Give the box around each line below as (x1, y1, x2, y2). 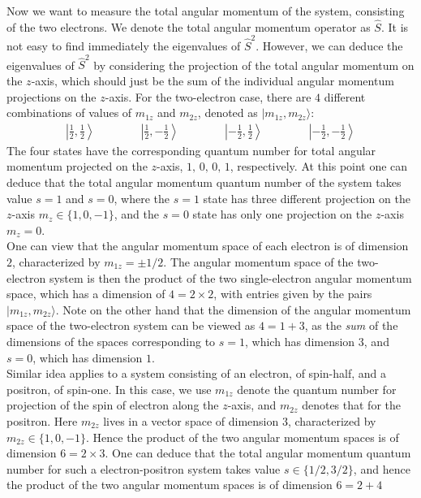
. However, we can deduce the (256, 37, 403, 54)
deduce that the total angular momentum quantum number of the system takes (6, 174, 402, 191)
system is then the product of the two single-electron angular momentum (49, 269, 412, 286)
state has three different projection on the (203, 189, 410, 206)
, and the (114, 206, 159, 223)
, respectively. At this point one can (230, 158, 408, 175)
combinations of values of (6, 104, 132, 121)
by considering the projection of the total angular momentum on (93, 56, 415, 73)
